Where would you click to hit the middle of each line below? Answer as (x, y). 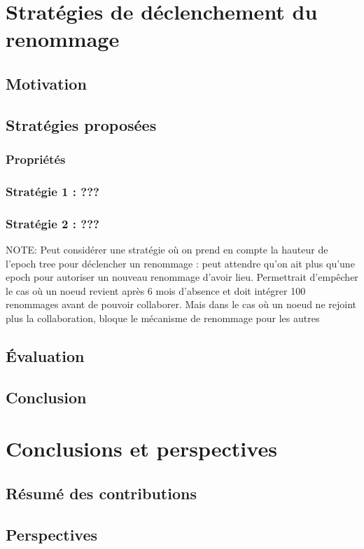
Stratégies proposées (81, 124)
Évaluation (45, 355)
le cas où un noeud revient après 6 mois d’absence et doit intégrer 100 (156, 290)
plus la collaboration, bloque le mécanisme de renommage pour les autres (163, 318)
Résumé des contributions (101, 493)
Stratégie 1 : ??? (52, 191)
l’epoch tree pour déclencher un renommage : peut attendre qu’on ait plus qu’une (180, 263)
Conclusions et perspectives (141, 449)
